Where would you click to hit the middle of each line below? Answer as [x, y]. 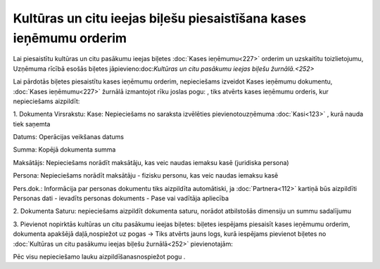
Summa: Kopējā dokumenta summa [64, 150]
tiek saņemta [32, 124]
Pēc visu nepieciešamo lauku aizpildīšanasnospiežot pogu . [99, 256]
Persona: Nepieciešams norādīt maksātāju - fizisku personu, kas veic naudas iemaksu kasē [146, 176]
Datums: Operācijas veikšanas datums [69, 137]
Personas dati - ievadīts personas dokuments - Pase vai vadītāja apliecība [121, 198]
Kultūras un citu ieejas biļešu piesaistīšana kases [159, 18]
